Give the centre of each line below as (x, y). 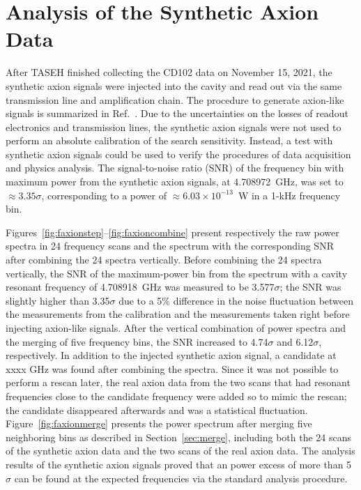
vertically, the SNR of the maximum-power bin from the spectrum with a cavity (177, 273)
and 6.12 (295, 341)
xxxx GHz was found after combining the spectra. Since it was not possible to (172, 368)
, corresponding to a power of (104, 195)
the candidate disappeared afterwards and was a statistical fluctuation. (157, 409)
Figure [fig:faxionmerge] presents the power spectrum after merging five (159, 423)
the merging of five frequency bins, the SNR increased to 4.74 (137, 341)
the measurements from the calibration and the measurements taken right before (178, 314)
